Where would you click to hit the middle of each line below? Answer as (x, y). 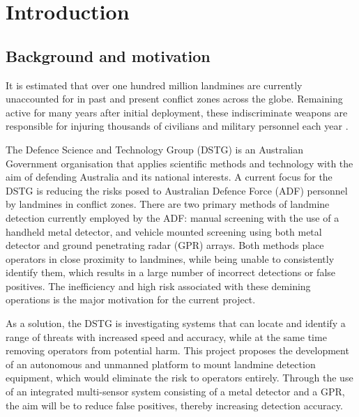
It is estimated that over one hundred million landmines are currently (154, 85)
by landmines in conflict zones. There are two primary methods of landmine (168, 204)
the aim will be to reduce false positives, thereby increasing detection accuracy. (174, 405)
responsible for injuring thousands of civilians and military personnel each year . (177, 126)
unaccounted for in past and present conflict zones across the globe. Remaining (174, 99)
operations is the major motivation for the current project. (131, 300)
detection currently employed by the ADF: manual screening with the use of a (173, 217)
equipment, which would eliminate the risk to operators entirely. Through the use (179, 378)
